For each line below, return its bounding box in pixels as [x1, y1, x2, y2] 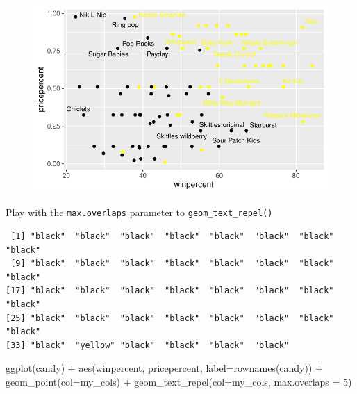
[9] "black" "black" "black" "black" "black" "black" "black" [10, 258, 334, 269]
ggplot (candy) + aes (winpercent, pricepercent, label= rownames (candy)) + [6, 361, 323, 375]
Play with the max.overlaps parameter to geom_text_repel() [6, 205, 273, 220]
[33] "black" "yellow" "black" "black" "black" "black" [6, 340, 290, 350]
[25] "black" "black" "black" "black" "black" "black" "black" [6, 313, 334, 323]
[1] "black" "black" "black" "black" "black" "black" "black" [10, 231, 334, 242]
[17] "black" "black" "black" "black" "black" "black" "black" [6, 286, 334, 296]
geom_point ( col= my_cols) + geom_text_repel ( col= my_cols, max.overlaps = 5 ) [6, 375, 352, 388]
